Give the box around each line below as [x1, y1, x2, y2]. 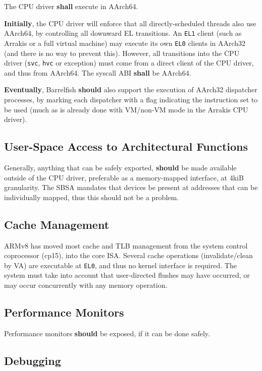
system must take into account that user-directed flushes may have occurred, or [4, 270, 250, 280]
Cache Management [4, 216, 110, 232]
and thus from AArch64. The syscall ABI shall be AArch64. [4, 67, 191, 78]
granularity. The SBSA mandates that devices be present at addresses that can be [4, 182, 258, 193]
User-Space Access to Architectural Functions [4, 139, 248, 154]
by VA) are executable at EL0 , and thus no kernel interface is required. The [4, 260, 237, 270]
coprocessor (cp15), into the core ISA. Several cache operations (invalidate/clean [4, 250, 253, 261]
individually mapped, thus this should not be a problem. [4, 192, 179, 202]
